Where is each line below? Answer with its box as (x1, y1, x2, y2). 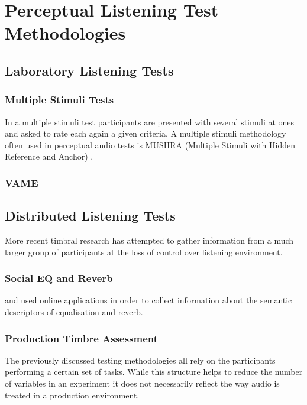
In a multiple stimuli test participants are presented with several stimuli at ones (5, 115, 295, 128)
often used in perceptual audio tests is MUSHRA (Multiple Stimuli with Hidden (5, 138, 295, 151)
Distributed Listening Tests (5, 206, 176, 225)
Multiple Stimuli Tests (5, 92, 114, 107)
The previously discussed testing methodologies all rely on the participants (5, 354, 276, 366)
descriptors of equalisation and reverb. (5, 305, 143, 317)
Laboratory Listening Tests (5, 61, 174, 79)
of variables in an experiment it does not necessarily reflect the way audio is (5, 377, 280, 389)
